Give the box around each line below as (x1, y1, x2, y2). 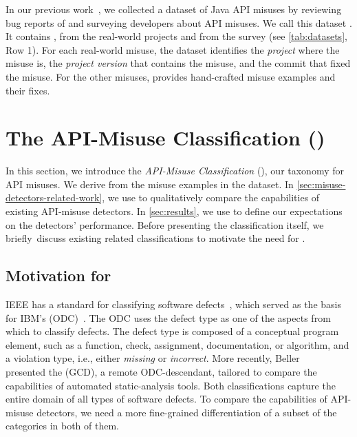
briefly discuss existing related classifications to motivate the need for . (6, 231, 305, 245)
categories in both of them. (6, 418, 120, 433)
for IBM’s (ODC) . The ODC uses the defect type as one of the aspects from (6, 310, 331, 325)
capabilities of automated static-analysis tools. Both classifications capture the (6, 378, 336, 392)
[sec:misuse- (296, 176, 346, 191)
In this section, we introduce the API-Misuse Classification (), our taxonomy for (6, 163, 344, 178)
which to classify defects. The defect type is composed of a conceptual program (6, 324, 339, 338)
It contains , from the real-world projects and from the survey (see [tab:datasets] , (6, 29, 347, 43)
